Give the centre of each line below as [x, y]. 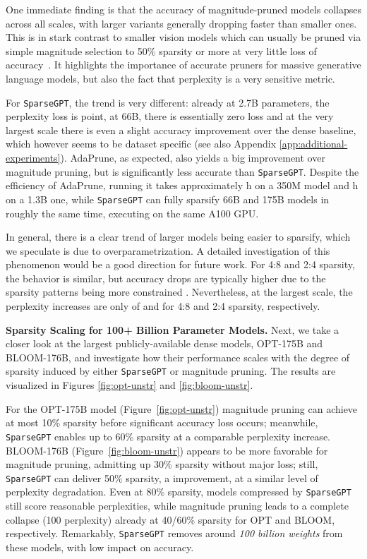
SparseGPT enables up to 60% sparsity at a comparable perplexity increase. [168, 436]
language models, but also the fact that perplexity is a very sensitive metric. [170, 78]
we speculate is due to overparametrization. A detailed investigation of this [168, 250]
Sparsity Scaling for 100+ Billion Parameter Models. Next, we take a [173, 329]
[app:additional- [313, 144]
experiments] [33, 157]
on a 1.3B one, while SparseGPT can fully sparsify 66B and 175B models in [168, 199]
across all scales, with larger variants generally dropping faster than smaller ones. [181, 23]
